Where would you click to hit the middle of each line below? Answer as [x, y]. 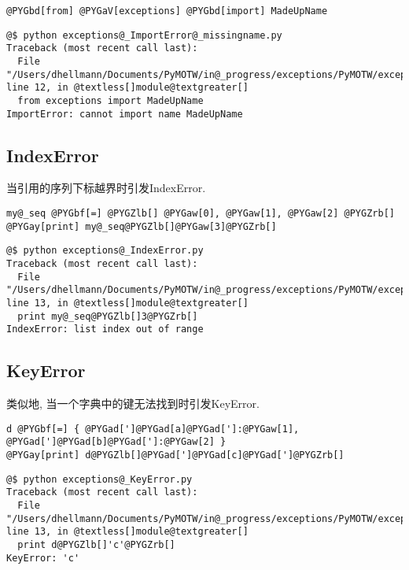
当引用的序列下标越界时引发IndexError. [106, 188]
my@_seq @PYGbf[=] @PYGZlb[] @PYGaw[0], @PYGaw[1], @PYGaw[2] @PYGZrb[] [201, 214]
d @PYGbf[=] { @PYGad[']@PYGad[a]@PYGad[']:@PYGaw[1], [153, 429]
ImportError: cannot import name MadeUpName [125, 114]
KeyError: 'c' [43, 558]
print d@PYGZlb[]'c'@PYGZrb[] [96, 545]
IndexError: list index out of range [105, 329]
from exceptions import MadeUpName [111, 100]
